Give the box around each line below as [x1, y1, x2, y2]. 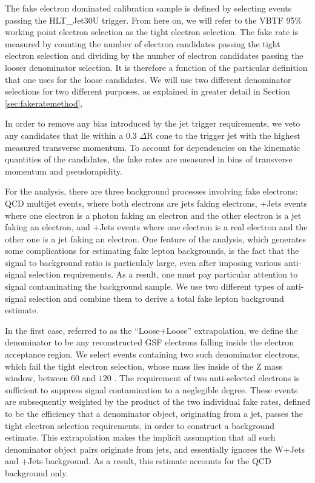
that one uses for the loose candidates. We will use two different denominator [5, 73, 291, 85]
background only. [5, 466, 68, 479]
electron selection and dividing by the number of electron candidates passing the [5, 49, 303, 62]
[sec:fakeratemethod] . [5, 96, 83, 109]
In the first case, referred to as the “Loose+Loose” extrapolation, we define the [5, 324, 298, 336]
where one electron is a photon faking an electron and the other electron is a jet [5, 208, 302, 221]
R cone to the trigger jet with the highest [147, 128, 300, 141]
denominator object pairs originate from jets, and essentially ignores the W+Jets [5, 442, 305, 455]
